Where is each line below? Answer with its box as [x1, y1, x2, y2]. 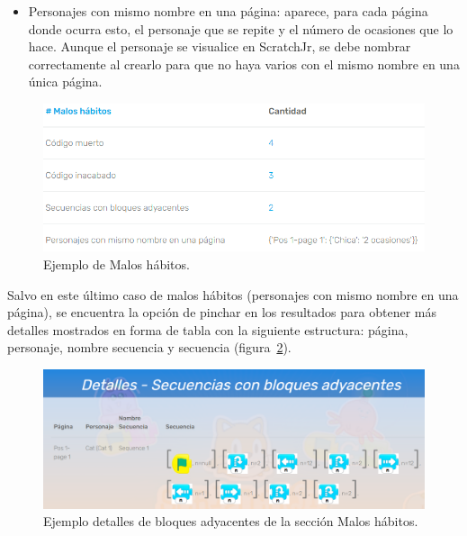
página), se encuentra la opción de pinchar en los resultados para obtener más [7, 303, 436, 322]
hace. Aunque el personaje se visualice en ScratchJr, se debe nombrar [28, 37, 411, 56]
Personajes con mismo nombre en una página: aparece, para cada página [28, 2, 428, 20]
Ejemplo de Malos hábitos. [43, 254, 190, 273]
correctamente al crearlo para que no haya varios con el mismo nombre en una [28, 54, 460, 73]
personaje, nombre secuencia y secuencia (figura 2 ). [7, 338, 292, 357]
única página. [28, 72, 103, 91]
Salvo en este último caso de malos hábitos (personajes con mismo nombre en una [7, 285, 459, 304]
